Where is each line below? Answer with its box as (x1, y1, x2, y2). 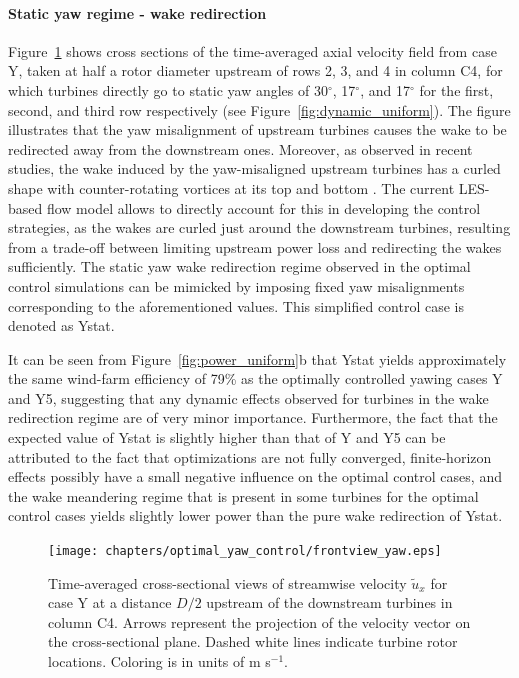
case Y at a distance (48, 592, 172, 613)
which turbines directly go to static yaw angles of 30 (8, 79, 328, 100)
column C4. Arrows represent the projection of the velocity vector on (48, 611, 471, 632)
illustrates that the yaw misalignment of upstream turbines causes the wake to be (8, 119, 507, 140)
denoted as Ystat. (8, 315, 115, 336)
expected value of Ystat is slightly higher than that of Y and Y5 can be (8, 427, 446, 448)
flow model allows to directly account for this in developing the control (46, 197, 481, 218)
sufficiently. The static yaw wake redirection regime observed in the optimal (8, 256, 471, 277)
